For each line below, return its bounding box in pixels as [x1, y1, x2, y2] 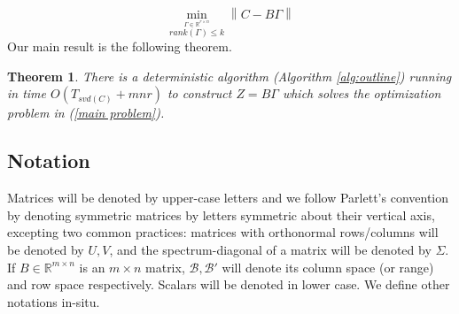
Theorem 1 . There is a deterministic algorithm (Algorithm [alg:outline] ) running [7, 66, 452, 85]
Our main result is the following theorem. [7, 37, 232, 56]
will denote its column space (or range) [222, 257, 434, 276]
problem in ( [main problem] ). [7, 103, 165, 122]
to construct [167, 84, 232, 103]
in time [7, 84, 47, 103]
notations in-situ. [7, 292, 100, 310]
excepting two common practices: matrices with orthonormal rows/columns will [7, 223, 439, 241]
